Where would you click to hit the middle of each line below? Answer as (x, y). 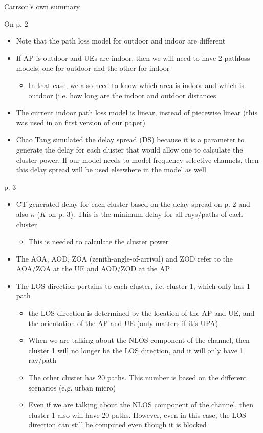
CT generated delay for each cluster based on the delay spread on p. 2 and (133, 204)
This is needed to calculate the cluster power (98, 241)
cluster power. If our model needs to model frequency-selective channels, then (137, 159)
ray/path (42, 360)
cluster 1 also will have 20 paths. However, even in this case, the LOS (137, 414)
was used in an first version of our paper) (81, 122)
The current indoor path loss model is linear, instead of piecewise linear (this (137, 112)
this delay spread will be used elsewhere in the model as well (111, 170)
